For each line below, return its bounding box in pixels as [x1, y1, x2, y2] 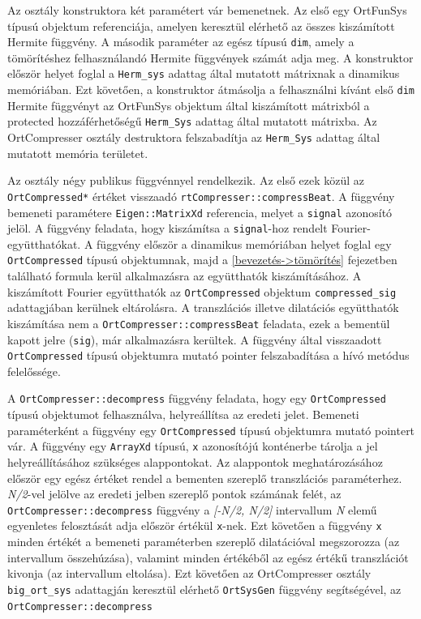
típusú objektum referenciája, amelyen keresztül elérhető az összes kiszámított [7, 17, 395, 34]
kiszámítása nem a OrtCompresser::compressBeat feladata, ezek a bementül [7, 314, 390, 331]
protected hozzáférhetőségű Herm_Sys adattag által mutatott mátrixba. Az [7, 113, 377, 130]
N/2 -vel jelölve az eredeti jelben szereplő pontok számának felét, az [7, 485, 342, 502]
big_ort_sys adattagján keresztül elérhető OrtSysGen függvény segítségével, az [7, 580, 402, 597]
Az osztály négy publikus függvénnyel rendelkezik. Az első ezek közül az [7, 172, 365, 189]
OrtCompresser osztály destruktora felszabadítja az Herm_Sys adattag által [7, 129, 380, 145]
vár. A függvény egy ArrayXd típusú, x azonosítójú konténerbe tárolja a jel [7, 438, 378, 455]
